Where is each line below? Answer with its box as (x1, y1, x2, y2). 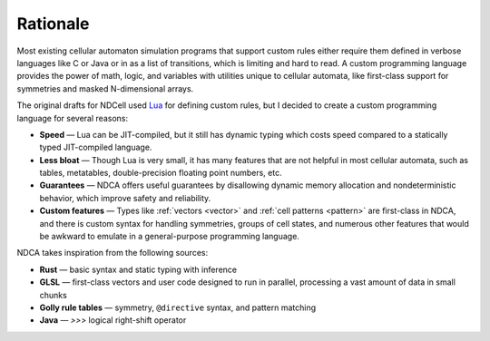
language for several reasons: (16, 112, 129, 123)
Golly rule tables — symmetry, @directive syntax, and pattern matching (39, 302, 317, 313)
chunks (39, 289, 67, 300)
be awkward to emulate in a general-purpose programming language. (39, 231, 299, 242)
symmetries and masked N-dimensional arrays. (16, 83, 194, 94)
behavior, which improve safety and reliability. (39, 192, 211, 203)
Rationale (16, 14, 90, 34)
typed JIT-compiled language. (39, 141, 152, 153)
